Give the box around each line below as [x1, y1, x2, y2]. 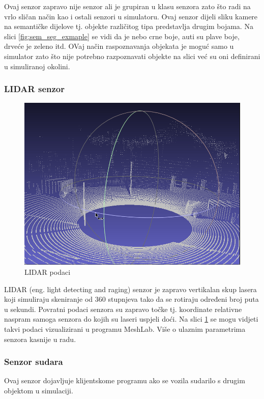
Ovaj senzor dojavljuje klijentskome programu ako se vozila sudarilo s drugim [4, 375, 245, 386]
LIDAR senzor [4, 82, 65, 95]
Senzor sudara [4, 355, 63, 368]
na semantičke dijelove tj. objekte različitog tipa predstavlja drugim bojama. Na [4, 21, 253, 32]
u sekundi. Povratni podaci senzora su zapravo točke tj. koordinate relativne [4, 303, 242, 314]
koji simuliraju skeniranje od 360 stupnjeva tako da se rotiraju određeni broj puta [4, 294, 259, 304]
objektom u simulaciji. [4, 385, 73, 395]
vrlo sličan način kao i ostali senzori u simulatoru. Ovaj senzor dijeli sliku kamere [4, 11, 258, 21]
